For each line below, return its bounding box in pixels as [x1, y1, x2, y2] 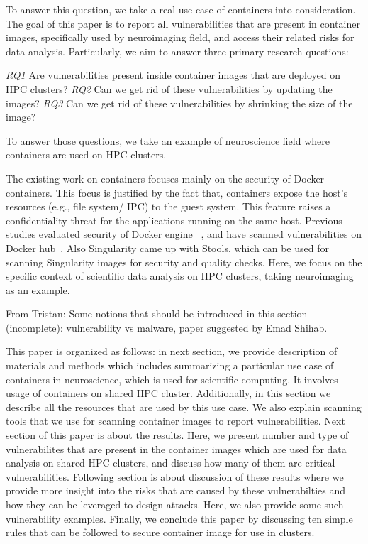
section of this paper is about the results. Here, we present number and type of [6, 428, 349, 442]
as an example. [6, 282, 70, 297]
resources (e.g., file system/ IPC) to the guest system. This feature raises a [6, 199, 331, 214]
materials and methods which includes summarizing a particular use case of [6, 358, 334, 373]
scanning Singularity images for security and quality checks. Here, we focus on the [6, 254, 362, 269]
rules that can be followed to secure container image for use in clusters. [6, 525, 315, 540]
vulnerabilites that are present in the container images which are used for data [6, 441, 347, 456]
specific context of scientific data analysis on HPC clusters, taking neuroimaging [6, 268, 354, 283]
